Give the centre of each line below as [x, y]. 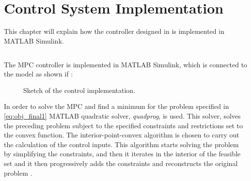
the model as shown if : [39, 74]
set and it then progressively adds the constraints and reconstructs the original [121, 163]
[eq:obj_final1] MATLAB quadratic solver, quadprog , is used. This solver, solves [122, 116]
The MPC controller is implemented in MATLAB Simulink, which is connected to [126, 64]
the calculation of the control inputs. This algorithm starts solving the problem [121, 144]
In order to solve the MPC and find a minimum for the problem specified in [117, 106]
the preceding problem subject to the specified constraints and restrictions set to [124, 125]
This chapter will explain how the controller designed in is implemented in [114, 31]
